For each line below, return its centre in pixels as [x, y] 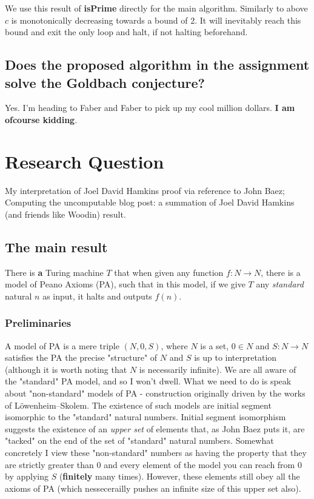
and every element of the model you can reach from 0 [203, 464]
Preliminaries [38, 323]
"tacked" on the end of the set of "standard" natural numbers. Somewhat [139, 440]
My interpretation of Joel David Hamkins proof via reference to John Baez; [145, 190]
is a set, [215, 345]
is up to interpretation [235, 357]
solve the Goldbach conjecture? [105, 82]
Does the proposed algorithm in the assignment [157, 65]
